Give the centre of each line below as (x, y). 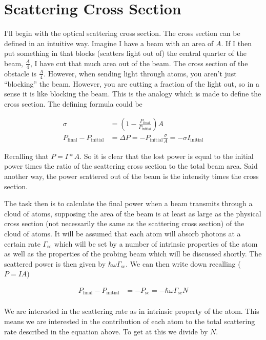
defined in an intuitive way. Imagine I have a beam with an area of (109, 43)
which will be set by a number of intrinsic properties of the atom (156, 243)
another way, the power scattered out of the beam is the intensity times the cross (131, 176)
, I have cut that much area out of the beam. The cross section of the (139, 63)
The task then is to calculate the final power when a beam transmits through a (128, 203)
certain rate (22, 243)
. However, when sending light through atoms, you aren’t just (140, 73)
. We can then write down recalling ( (183, 263)
